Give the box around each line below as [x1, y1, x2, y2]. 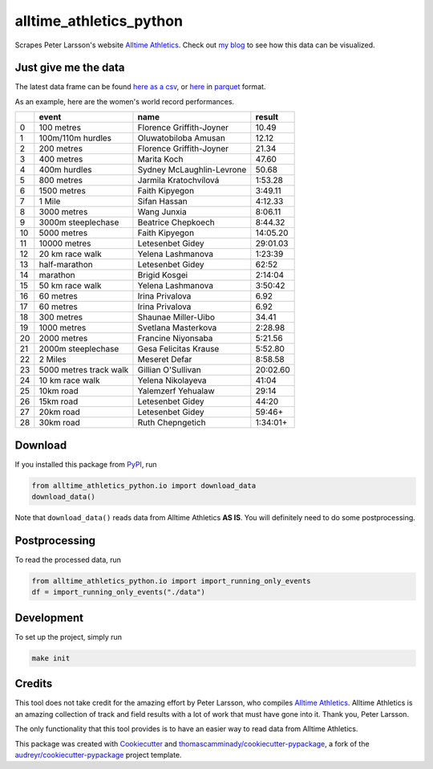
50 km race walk [38, 280, 102, 291]
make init [31, 653, 71, 662]
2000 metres [38, 333, 88, 344]
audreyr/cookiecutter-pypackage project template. [14, 750, 182, 759]
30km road [38, 417, 80, 429]
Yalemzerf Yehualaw [137, 385, 216, 397]
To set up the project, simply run [14, 632, 122, 641]
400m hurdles [38, 165, 92, 176]
